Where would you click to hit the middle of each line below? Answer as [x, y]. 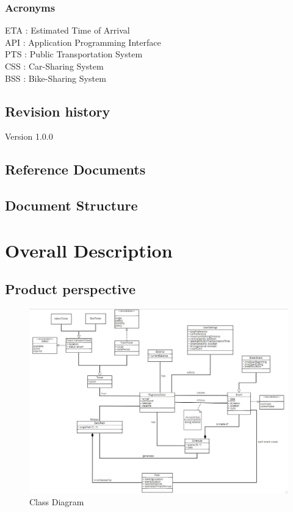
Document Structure [71, 205]
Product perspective [70, 289]
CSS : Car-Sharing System [54, 66]
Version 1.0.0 [29, 136]
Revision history [58, 111]
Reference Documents [75, 169]
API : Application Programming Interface [83, 42]
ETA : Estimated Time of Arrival [67, 30]
